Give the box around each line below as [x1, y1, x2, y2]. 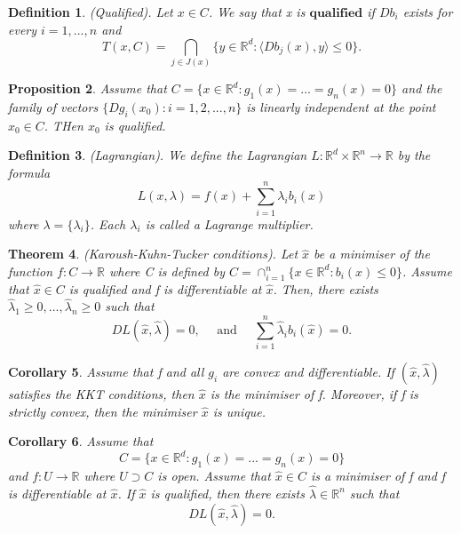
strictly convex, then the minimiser [8, 402, 197, 420]
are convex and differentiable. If [222, 363, 394, 381]
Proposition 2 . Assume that [8, 79, 167, 98]
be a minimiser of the [314, 244, 430, 263]
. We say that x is [208, 3, 306, 20]
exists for [402, 3, 453, 20]
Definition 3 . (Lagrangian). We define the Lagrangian [8, 146, 307, 164]
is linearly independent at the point [246, 97, 436, 116]
